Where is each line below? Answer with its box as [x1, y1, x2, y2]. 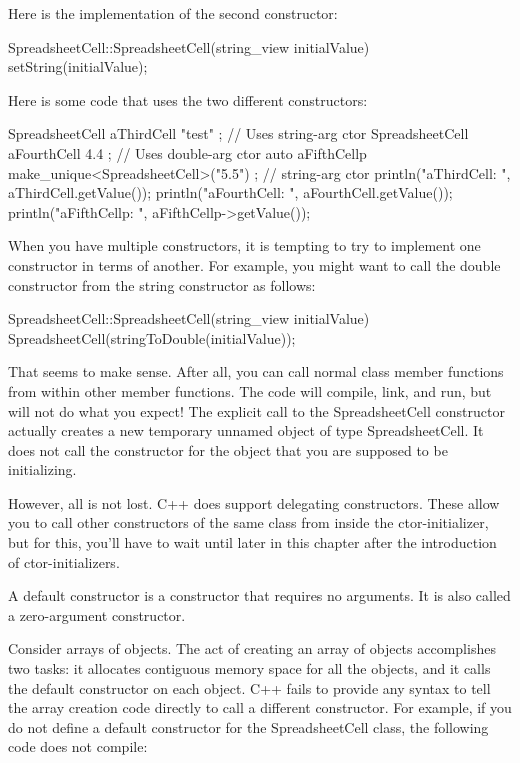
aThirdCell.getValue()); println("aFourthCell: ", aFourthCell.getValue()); [8, 182, 453, 203]
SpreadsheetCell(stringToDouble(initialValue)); [8, 327, 296, 348]
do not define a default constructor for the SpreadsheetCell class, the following [8, 716, 489, 737]
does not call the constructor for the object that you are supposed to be [8, 439, 448, 460]
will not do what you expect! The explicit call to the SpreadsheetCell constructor [8, 400, 505, 421]
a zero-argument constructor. [8, 604, 186, 625]
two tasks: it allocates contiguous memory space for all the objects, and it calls [8, 658, 491, 679]
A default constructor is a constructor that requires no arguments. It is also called [8, 585, 511, 606]
